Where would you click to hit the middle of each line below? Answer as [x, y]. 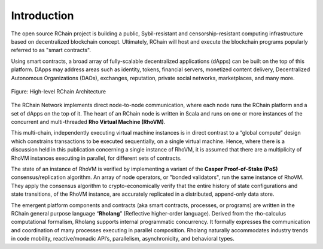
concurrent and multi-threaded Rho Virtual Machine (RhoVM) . [88, 122]
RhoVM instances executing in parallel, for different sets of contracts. [96, 158]
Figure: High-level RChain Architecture [59, 91]
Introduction [42, 16]
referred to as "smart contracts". [51, 50]
